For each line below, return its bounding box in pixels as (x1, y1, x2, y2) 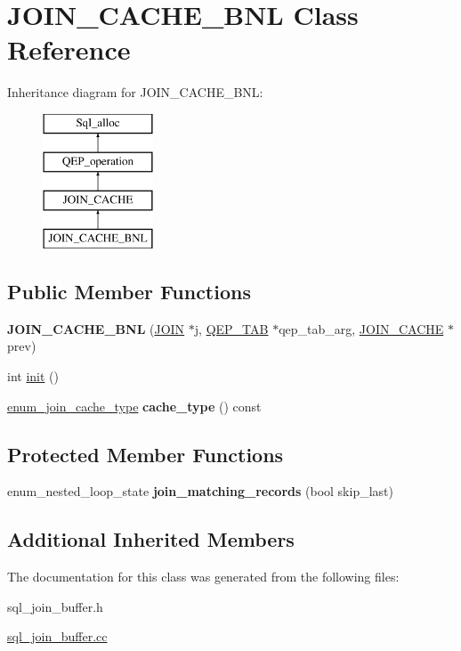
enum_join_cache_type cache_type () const (7, 396, 262, 415)
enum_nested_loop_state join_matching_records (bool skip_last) (7, 482, 393, 500)
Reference (7, 31, 131, 68)
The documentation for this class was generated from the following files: (7, 567, 400, 586)
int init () (7, 367, 59, 386)
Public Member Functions (7, 278, 251, 305)
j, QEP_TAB (194, 319, 269, 338)
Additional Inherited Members (7, 525, 295, 553)
